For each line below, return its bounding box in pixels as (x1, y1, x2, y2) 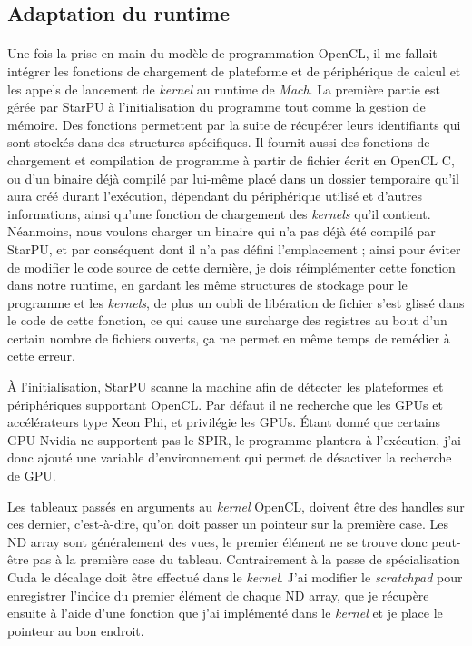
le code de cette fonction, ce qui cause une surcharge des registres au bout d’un (7, 311, 447, 330)
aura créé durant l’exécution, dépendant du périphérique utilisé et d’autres (7, 186, 423, 205)
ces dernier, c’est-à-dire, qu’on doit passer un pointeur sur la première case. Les (7, 514, 448, 533)
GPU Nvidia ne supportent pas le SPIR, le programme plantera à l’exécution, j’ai (7, 430, 461, 449)
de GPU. (7, 466, 56, 485)
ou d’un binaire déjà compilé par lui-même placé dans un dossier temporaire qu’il (7, 168, 459, 187)
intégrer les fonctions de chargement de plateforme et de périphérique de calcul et (7, 61, 461, 80)
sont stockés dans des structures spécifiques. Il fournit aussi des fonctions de (7, 133, 430, 152)
